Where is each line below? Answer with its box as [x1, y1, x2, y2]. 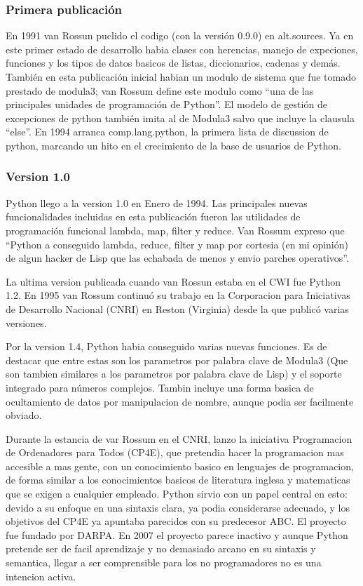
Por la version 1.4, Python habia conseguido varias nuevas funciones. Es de [6, 339, 327, 354]
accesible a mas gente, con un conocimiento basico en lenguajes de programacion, [6, 458, 354, 473]
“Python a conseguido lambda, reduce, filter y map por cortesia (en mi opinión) [6, 237, 348, 251]
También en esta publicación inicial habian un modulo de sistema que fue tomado [6, 69, 356, 84]
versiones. [6, 315, 47, 330]
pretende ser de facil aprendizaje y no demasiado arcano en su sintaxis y [6, 541, 316, 556]
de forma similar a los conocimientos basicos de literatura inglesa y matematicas [6, 472, 350, 487]
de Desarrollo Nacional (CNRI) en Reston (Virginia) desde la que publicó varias [6, 301, 349, 316]
